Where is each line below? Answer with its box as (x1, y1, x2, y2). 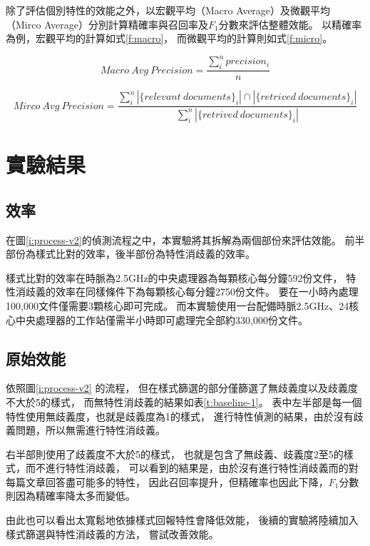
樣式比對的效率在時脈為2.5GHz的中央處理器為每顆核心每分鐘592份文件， (6, 270, 343, 285)
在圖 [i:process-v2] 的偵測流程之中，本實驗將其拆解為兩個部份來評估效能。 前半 (6, 232, 365, 247)
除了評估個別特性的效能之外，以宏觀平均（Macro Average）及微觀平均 (6, 3, 331, 17)
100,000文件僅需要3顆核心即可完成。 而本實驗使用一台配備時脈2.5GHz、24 (6, 298, 349, 313)
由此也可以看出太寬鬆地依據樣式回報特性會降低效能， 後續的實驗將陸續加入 (6, 512, 359, 527)
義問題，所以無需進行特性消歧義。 (6, 423, 165, 438)
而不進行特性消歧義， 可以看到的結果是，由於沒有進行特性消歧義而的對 (25, 460, 359, 475)
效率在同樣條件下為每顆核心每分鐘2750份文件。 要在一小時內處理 (55, 284, 359, 299)
